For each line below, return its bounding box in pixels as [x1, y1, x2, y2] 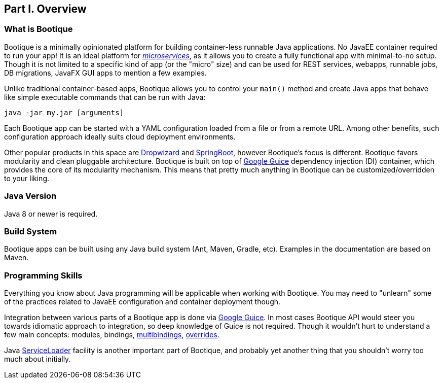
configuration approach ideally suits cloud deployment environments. [4, 132, 236, 141]
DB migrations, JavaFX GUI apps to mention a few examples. [4, 68, 207, 77]
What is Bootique [4, 24, 73, 34]
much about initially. [4, 355, 71, 364]
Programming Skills [4, 270, 83, 281]
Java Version [4, 191, 57, 201]
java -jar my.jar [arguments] [4, 108, 124, 117]
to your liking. [4, 173, 49, 183]
